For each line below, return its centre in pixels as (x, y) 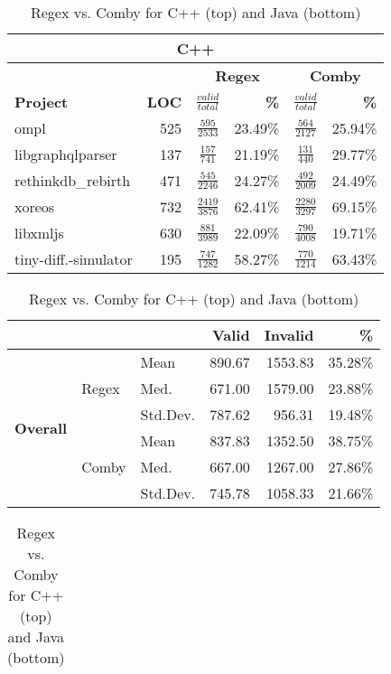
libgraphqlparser (66, 154)
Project (42, 102)
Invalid (289, 335)
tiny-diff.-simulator (74, 259)
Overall (41, 427)
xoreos (35, 206)
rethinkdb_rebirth (73, 180)
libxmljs (39, 233)
